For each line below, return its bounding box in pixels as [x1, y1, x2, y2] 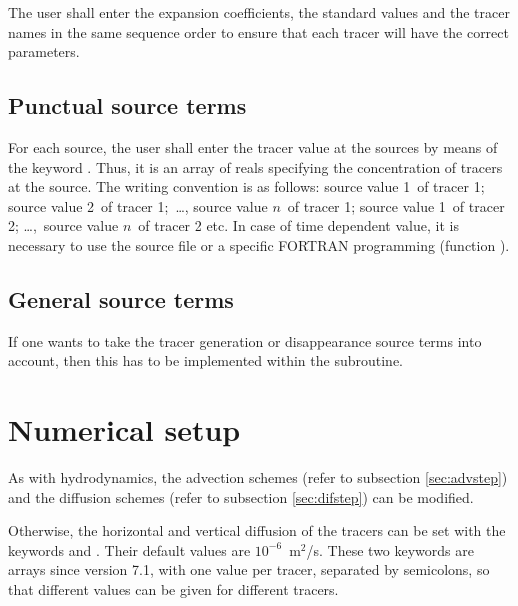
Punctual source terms [8, 90, 247, 121]
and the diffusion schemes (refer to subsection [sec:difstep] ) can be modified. [8, 486, 474, 507]
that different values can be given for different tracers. [8, 579, 339, 600]
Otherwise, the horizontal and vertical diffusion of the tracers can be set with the [8, 520, 506, 541]
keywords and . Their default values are [8, 539, 251, 560]
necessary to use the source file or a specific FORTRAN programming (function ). [8, 234, 510, 255]
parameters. [8, 41, 80, 62]
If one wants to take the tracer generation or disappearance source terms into [8, 330, 482, 351]
